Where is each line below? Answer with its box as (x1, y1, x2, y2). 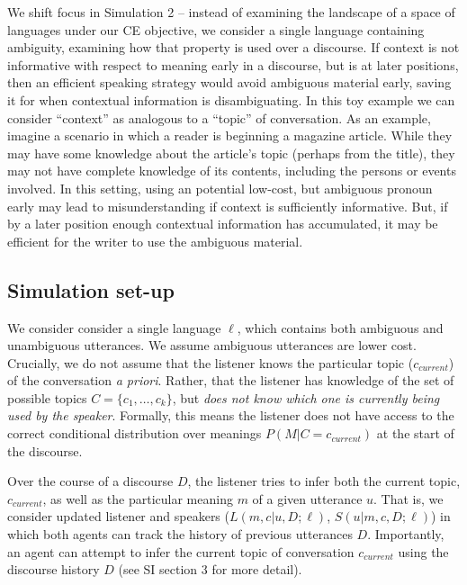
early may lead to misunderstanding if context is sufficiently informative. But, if (7, 196, 448, 215)
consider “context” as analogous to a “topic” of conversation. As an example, (7, 108, 431, 127)
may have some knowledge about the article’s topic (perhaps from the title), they (7, 143, 455, 162)
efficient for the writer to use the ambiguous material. (7, 231, 303, 250)
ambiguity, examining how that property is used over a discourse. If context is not (7, 38, 460, 57)
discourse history (7, 560, 100, 579)
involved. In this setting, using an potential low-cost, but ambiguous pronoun (7, 178, 433, 197)
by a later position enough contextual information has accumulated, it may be (7, 214, 438, 233)
